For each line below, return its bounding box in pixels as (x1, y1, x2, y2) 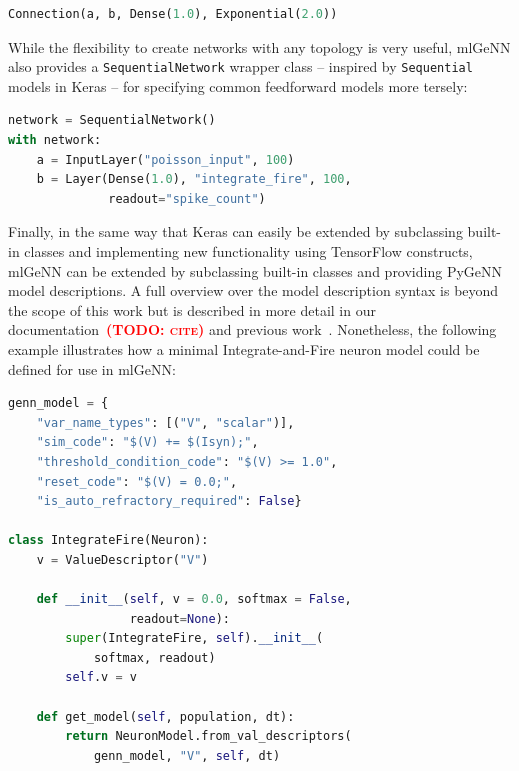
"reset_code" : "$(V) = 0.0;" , (36, 474, 238, 489)
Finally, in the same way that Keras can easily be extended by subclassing (8, 221, 463, 242)
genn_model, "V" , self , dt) (93, 748, 281, 763)
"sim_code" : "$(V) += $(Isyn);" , (36, 435, 259, 450)
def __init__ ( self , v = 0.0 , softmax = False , (36, 592, 352, 607)
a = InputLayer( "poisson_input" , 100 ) (36, 152, 295, 167)
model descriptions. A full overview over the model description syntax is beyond (8, 280, 499, 301)
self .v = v (65, 670, 137, 685)
